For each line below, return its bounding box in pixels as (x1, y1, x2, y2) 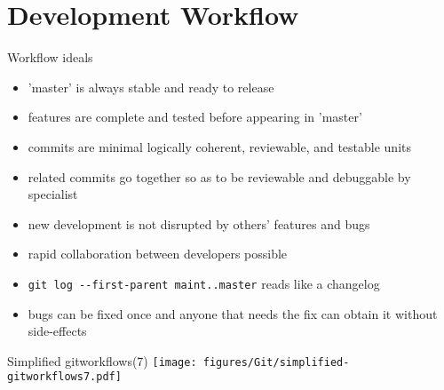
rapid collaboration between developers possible (28, 244, 288, 263)
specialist (28, 185, 78, 203)
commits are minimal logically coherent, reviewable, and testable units (28, 137, 412, 155)
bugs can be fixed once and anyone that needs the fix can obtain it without (28, 304, 438, 322)
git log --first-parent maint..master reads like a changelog (28, 274, 380, 292)
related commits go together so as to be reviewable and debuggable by (28, 167, 411, 186)
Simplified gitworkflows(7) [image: (7, 351, 197, 370)
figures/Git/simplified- (202, 355, 350, 369)
